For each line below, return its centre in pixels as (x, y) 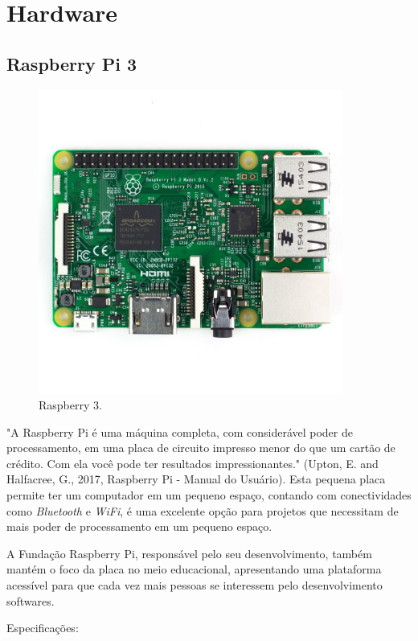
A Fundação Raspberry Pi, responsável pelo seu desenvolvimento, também (189, 553)
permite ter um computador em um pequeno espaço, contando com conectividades (209, 495)
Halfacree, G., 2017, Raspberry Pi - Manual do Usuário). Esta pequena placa (196, 479)
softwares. (31, 600)
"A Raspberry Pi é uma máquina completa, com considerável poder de (180, 431)
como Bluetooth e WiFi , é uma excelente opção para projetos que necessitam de (203, 510)
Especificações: (43, 628)
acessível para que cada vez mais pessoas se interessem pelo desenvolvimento (195, 585)
